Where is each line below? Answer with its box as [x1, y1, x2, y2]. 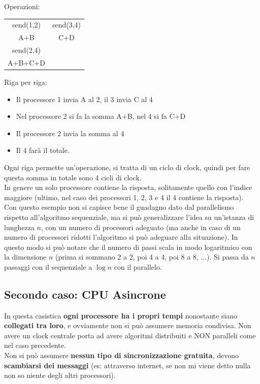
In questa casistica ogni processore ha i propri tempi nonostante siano [4, 310, 238, 321]
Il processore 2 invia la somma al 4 [16, 127, 124, 138]
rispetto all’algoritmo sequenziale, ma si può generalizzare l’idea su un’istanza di [4, 211, 254, 222]
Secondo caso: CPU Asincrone [4, 286, 166, 302]
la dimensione [4, 251, 47, 262]
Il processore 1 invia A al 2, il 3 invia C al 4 [16, 93, 153, 104]
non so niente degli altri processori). [4, 370, 116, 380]
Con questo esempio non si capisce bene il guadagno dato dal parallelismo [4, 202, 234, 212]
